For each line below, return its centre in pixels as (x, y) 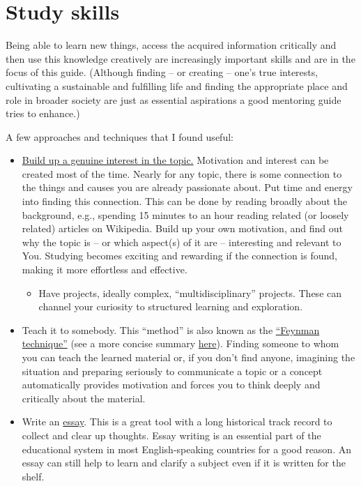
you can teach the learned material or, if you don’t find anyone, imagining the (189, 357)
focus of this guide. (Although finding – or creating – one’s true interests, (162, 72)
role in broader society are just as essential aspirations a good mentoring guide (174, 99)
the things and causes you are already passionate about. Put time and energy (187, 187)
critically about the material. (84, 398)
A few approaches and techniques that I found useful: (120, 136)
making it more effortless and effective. (105, 269)
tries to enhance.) (43, 113)
